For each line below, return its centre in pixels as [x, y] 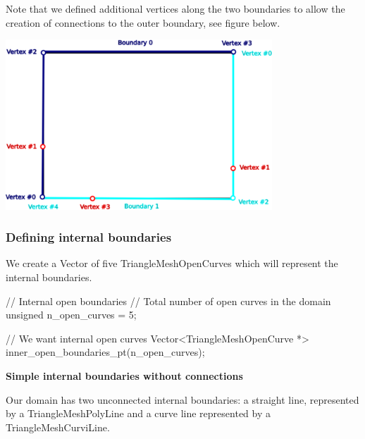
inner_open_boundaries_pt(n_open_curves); [105, 352]
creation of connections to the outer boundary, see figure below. [143, 22]
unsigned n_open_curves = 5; [71, 315]
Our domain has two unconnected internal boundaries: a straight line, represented [182, 399]
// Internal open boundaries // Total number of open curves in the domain [168, 301]
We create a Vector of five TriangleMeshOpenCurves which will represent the [172, 263]
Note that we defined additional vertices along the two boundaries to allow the [175, 8]
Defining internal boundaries [89, 237]
